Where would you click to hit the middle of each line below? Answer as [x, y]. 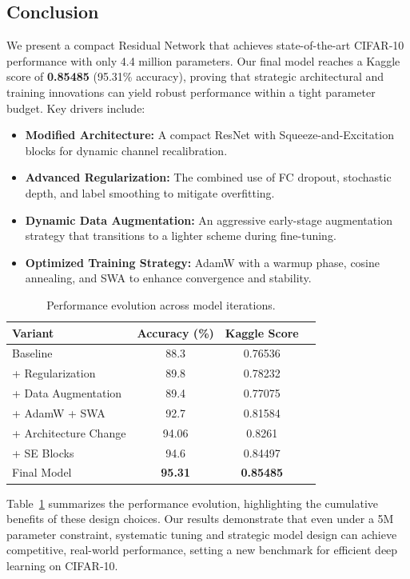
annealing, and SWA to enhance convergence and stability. [168, 278]
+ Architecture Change [69, 432]
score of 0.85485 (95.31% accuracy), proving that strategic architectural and [195, 76]
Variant [33, 332]
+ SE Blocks [43, 452]
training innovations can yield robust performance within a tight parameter [191, 92]
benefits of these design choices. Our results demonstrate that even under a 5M [200, 519]
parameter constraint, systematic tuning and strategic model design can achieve [202, 534]
